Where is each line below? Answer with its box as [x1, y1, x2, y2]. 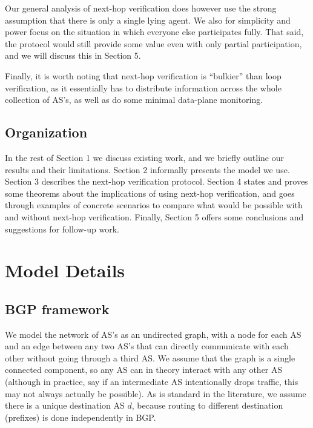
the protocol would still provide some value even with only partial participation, [5, 37, 302, 50]
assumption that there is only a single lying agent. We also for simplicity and [5, 13, 291, 26]
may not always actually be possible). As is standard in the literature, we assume [5, 387, 306, 400]
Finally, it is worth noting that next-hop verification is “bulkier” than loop [5, 69, 282, 82]
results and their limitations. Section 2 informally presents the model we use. [5, 163, 290, 176]
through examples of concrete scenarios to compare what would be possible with [5, 199, 303, 211]
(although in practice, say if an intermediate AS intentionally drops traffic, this [5, 375, 298, 388]
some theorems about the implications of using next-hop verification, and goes [5, 186, 295, 199]
